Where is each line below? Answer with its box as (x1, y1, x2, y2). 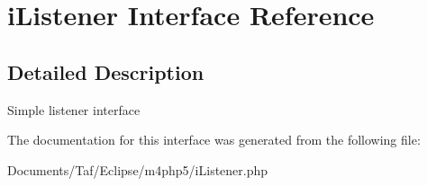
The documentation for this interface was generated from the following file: (7, 130, 421, 149)
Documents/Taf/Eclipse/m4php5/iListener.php (7, 160, 268, 179)
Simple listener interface (7, 100, 141, 119)
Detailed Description (7, 58, 204, 85)
